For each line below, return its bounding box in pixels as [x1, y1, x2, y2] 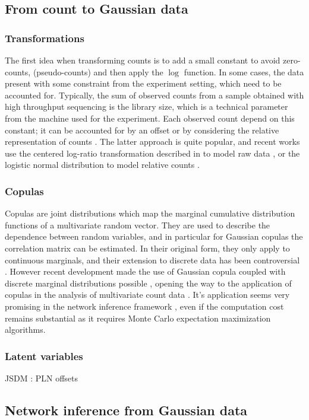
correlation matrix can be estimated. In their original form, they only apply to [5, 241, 290, 254]
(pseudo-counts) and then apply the [33, 65, 163, 78]
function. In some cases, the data [184, 65, 304, 78]
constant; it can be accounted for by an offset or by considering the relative [5, 123, 279, 136]
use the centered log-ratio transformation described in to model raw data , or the [5, 147, 300, 159]
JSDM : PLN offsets [5, 371, 78, 384]
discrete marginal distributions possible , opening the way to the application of [5, 276, 292, 289]
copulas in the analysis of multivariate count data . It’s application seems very [5, 288, 290, 301]
